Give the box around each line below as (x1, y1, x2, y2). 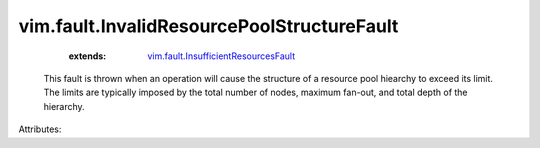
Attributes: (18, 123, 62, 135)
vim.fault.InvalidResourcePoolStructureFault (18, 15, 399, 37)
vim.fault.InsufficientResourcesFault (147, 50, 296, 62)
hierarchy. (43, 100, 85, 112)
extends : (68, 50, 107, 62)
